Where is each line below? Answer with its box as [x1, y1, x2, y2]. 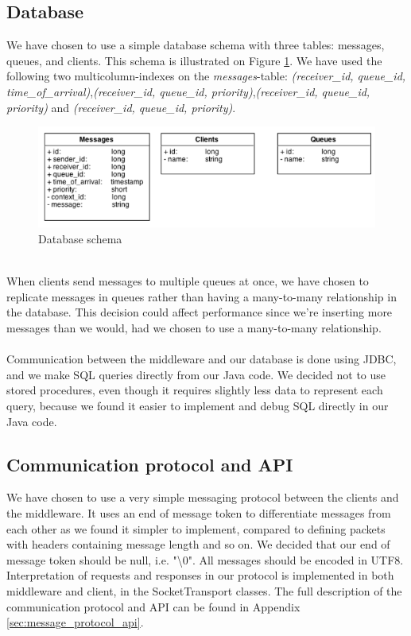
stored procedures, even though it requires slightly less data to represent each [6, 382, 383, 398]
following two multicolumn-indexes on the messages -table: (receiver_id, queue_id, [6, 68, 406, 84]
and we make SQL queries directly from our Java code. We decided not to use [6, 366, 386, 382]
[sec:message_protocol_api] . [6, 614, 144, 630]
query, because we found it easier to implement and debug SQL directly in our [6, 397, 389, 414]
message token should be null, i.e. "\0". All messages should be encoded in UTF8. [6, 551, 404, 568]
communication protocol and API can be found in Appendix [6, 598, 300, 615]
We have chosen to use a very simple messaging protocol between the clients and [6, 489, 399, 506]
